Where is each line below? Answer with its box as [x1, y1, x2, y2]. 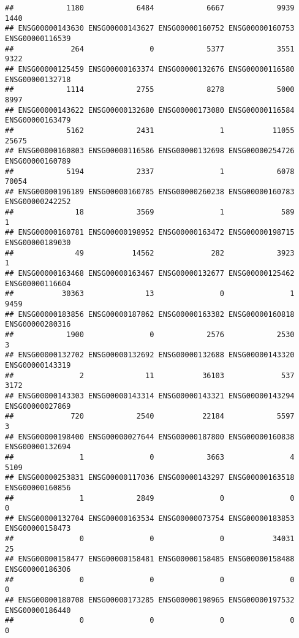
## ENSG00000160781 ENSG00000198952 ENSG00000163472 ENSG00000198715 [5, 228, 295, 237]
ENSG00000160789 [5, 156, 71, 165]
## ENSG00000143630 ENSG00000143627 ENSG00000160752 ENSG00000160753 [5, 24, 295, 33]
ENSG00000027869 [5, 401, 71, 411]
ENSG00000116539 [5, 34, 71, 43]
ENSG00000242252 [5, 197, 71, 207]
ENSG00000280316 [5, 320, 71, 329]
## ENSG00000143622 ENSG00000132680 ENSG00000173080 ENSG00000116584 [5, 105, 295, 115]
